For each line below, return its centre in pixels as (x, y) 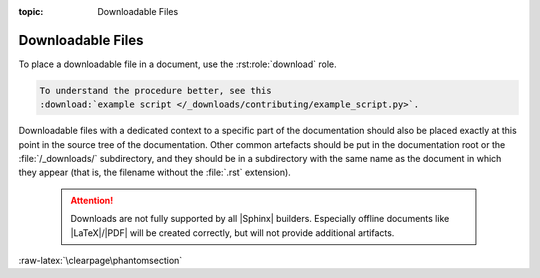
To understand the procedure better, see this (155, 90)
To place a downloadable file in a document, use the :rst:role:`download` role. (177, 64)
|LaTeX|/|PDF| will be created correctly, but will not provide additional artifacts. (232, 232)
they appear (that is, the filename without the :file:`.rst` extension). (155, 172)
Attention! (92, 200)
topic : (31, 11)
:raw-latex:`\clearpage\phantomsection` (100, 260)
